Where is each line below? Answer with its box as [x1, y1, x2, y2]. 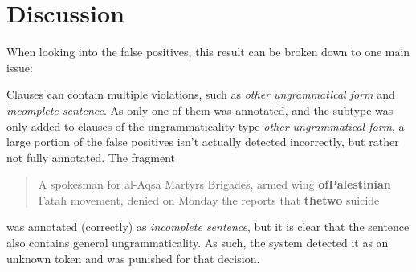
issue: [6, 59, 33, 75]
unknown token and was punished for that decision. [6, 250, 260, 266]
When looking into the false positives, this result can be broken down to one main [6, 43, 410, 60]
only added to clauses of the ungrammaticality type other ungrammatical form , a [6, 117, 405, 134]
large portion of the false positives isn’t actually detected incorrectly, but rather [6, 133, 399, 150]
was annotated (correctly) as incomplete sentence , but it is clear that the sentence [6, 218, 410, 235]
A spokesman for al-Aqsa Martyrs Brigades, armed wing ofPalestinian [38, 176, 391, 193]
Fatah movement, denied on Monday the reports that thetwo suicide [38, 191, 380, 208]
